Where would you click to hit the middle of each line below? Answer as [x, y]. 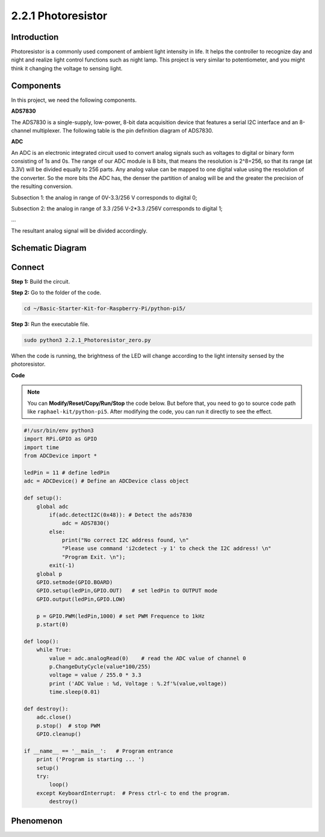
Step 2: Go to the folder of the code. [56, 293]
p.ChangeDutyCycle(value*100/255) [100, 666]
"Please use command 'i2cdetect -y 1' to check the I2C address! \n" [167, 549]
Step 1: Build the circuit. [41, 281]
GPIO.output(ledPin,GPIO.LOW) [81, 599]
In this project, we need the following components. [74, 100]
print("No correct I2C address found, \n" [125, 540]
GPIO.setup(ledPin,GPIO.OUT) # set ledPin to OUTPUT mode [127, 591]
